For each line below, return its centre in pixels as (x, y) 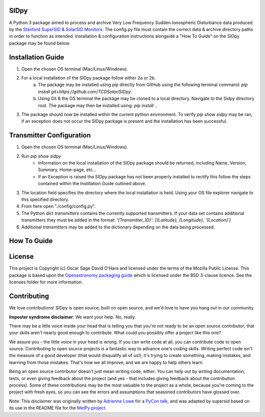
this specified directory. (45, 199)
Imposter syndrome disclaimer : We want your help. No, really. (73, 317)
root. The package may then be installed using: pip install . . (98, 105)
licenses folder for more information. (46, 282)
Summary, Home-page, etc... (67, 170)
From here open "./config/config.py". (58, 206)
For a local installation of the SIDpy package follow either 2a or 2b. (89, 78)
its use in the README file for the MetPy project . (58, 408)
